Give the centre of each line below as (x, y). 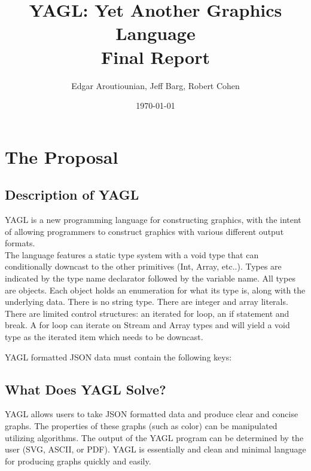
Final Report (155, 56)
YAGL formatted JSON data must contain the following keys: (118, 357)
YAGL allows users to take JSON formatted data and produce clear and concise (152, 414)
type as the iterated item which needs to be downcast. (104, 337)
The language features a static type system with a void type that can (132, 254)
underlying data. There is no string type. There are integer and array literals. (147, 302)
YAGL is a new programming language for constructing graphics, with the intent (153, 220)
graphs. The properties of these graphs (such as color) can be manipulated (141, 426)
